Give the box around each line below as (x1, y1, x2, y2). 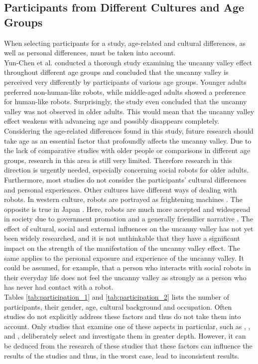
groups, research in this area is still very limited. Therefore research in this (4, 155, 232, 165)
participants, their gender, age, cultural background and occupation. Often (4, 301, 232, 312)
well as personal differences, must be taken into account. (4, 47, 176, 58)
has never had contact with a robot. (4, 282, 114, 292)
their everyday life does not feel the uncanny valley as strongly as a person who (4, 272, 247, 282)
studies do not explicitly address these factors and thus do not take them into (4, 311, 241, 322)
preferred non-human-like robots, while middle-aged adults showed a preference (4, 86, 246, 97)
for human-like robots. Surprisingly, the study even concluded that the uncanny (4, 96, 247, 107)
